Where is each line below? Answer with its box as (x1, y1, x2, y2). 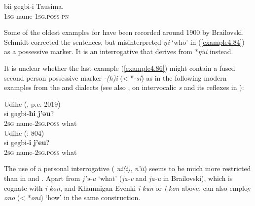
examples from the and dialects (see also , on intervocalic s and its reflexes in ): (4, 82, 244, 92)
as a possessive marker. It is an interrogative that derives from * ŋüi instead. (4, 46, 233, 57)
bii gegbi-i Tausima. (4, 1, 64, 11)
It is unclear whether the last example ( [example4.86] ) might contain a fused (4, 62, 235, 73)
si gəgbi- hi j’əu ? (4, 108, 54, 118)
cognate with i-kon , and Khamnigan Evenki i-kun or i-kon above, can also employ (4, 182, 251, 193)
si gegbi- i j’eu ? (4, 137, 50, 147)
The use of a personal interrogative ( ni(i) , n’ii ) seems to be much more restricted (4, 163, 251, 174)
